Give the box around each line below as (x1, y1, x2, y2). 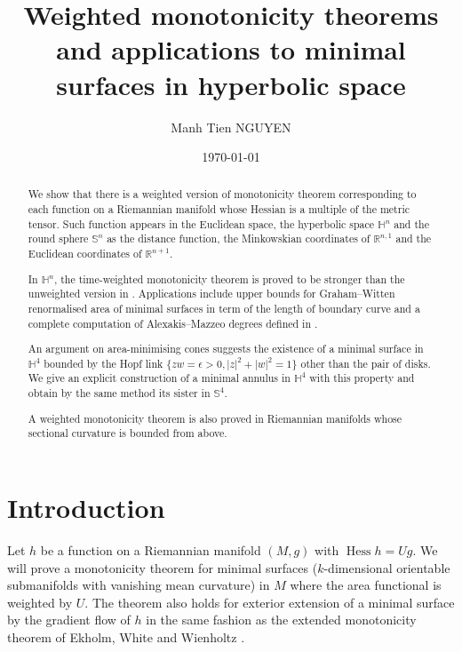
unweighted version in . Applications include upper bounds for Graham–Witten (28, 286, 395, 301)
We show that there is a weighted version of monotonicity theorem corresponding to (28, 187, 417, 202)
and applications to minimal (56, 31, 406, 68)
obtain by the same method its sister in (28, 386, 211, 401)
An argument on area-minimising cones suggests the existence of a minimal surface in (28, 341, 424, 356)
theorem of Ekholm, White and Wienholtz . (7, 627, 245, 646)
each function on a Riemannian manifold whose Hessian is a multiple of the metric (28, 202, 410, 217)
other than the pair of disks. (300, 355, 431, 370)
